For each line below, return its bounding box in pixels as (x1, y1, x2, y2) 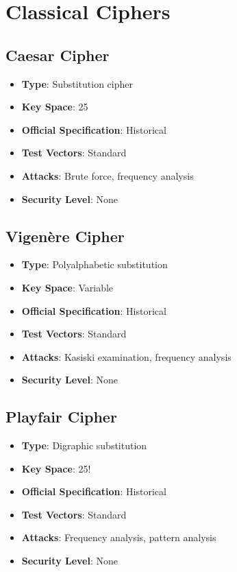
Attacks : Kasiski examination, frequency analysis (21, 349, 232, 364)
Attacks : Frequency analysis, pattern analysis (21, 530, 216, 545)
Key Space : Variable (21, 280, 114, 294)
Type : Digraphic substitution (21, 438, 147, 453)
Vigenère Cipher (5, 225, 125, 246)
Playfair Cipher (5, 406, 117, 427)
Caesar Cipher (5, 44, 110, 65)
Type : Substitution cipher (21, 76, 133, 91)
